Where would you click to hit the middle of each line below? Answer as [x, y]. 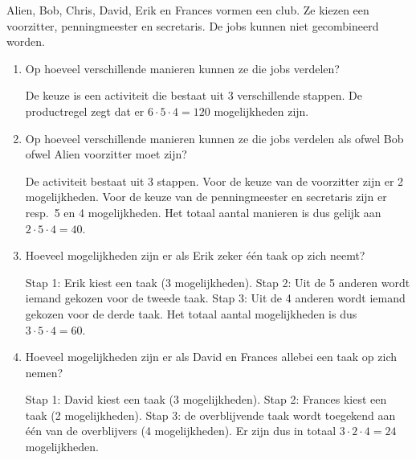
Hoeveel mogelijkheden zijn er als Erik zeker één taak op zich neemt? [195, 255]
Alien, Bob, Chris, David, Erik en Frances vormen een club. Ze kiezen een [188, 10]
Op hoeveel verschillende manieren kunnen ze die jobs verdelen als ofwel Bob [214, 138]
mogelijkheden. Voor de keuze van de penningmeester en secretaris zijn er [206, 197]
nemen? [44, 372]
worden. [26, 41]
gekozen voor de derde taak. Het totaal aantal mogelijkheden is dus [191, 313]
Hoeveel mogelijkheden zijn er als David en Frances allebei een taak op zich [211, 357]
